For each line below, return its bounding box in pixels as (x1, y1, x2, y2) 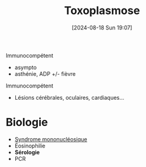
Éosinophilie (14, 142, 46, 149)
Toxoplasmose (64, 4, 141, 18)
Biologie (5, 116, 48, 129)
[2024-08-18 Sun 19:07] (71, 24, 133, 31)
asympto (14, 64, 37, 71)
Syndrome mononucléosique (14, 135, 87, 143)
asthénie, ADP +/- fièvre (14, 70, 76, 77)
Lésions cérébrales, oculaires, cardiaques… (14, 94, 125, 101)
